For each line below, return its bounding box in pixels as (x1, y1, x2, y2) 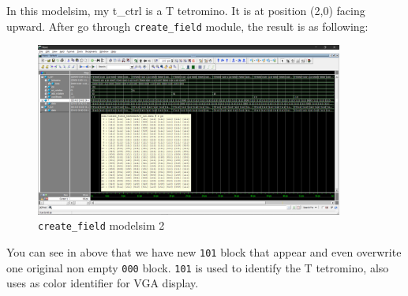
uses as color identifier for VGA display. (6, 275, 199, 291)
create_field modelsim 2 (38, 217, 165, 234)
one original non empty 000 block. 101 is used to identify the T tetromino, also (6, 259, 389, 275)
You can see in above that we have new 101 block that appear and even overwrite (6, 244, 402, 260)
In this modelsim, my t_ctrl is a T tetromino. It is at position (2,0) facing (6, 2, 365, 18)
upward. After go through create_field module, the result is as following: (6, 17, 369, 34)
